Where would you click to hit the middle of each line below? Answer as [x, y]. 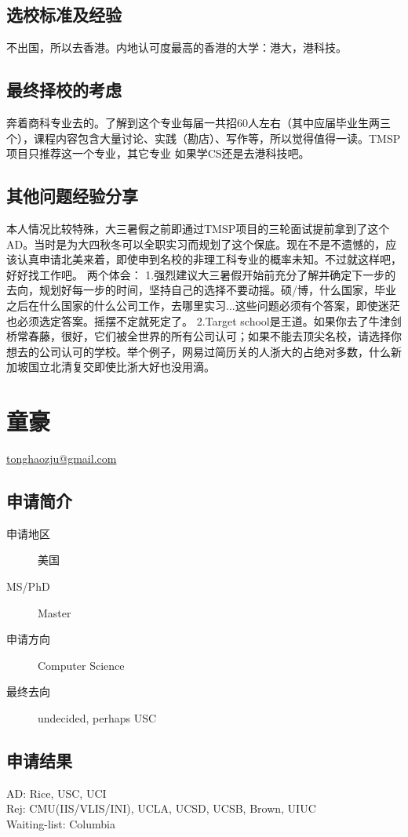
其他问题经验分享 [72, 196]
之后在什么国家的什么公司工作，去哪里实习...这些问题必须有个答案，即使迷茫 [203, 305]
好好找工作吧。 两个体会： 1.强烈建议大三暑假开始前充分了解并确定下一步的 [201, 274]
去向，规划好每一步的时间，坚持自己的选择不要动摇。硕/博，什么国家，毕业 [201, 290]
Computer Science [81, 665]
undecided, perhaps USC [97, 718]
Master [55, 612]
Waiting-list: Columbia [61, 823]
